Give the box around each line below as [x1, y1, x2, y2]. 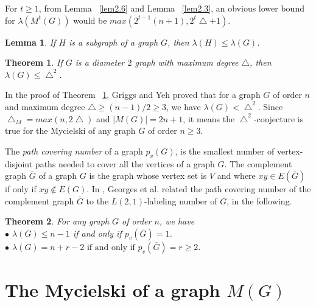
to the [86, 194, 109, 207]
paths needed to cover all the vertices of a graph [35, 157, 215, 170]
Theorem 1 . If [5, 56, 63, 69]
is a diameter [75, 56, 125, 69]
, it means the [183, 112, 235, 125]
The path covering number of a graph [5, 144, 143, 157]
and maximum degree [5, 100, 85, 113]
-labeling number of [144, 194, 217, 207]
